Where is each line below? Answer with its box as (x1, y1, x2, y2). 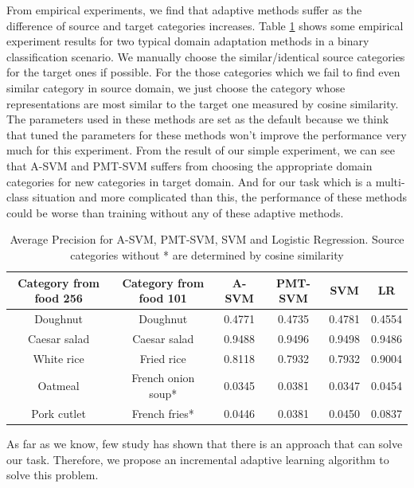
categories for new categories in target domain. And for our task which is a (6, 173, 373, 189)
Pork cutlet (31, 404, 86, 421)
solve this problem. (6, 467, 99, 483)
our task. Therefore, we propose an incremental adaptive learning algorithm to (6, 451, 389, 467)
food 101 (139, 290, 187, 306)
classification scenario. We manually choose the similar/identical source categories (6, 48, 405, 64)
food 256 (34, 290, 83, 306)
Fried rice (139, 349, 186, 366)
